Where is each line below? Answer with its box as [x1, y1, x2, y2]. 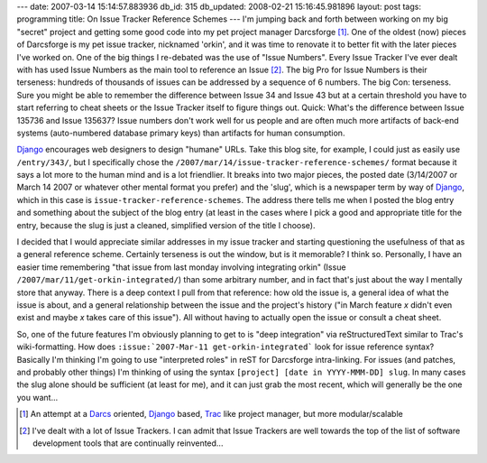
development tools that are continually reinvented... [32, 438, 224, 449]
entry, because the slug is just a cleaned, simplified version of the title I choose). [16, 219, 316, 230]
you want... [16, 392, 59, 403]
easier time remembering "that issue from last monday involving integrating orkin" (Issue [16, 262, 346, 273]
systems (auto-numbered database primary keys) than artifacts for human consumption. [16, 127, 345, 138]
